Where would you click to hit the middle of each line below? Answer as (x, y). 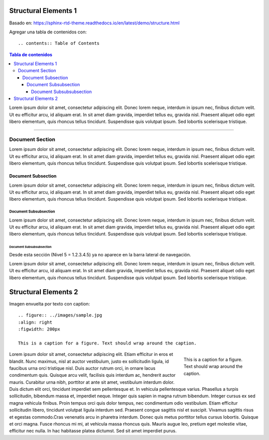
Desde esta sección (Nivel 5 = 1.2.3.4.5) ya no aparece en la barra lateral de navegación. (100, 254)
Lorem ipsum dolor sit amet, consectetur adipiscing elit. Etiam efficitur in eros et (91, 354)
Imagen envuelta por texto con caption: (50, 304)
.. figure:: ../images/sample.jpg (60, 315)
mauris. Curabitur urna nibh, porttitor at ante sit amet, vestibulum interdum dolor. (92, 382)
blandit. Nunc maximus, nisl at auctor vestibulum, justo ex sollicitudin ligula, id (89, 361)
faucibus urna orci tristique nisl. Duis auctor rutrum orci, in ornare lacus (82, 368)
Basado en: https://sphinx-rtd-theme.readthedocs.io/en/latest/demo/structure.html (94, 23)
